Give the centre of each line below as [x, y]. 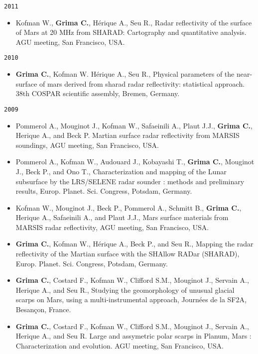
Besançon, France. [43, 309]
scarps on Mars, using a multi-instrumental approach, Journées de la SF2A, [131, 299]
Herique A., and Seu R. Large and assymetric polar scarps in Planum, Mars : [133, 336]
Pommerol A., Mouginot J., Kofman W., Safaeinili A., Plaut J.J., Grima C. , [134, 125]
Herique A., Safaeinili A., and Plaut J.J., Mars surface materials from [122, 217]
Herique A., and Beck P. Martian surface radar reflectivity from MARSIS [128, 135]
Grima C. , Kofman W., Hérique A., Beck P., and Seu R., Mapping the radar [134, 244]
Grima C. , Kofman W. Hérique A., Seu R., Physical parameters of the [125, 74]
